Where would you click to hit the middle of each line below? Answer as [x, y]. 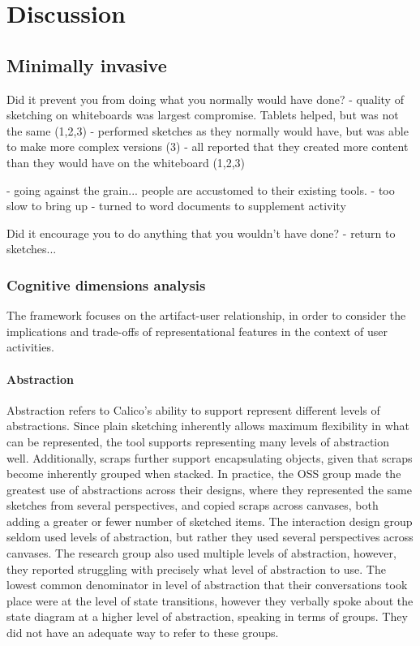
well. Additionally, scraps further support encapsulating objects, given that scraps [210, 457]
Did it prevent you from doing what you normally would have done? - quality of [205, 99]
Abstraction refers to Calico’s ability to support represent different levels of [193, 409]
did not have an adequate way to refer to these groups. [143, 633]
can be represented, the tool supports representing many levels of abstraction [198, 441]
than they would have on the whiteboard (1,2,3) [126, 162]
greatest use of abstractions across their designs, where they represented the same [209, 489]
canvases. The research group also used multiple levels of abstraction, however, [201, 553]
